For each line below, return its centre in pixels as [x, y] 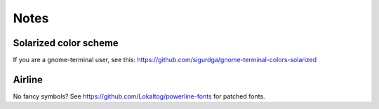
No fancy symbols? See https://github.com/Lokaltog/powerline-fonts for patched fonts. [139, 96]
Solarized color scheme [66, 43]
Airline [28, 79]
